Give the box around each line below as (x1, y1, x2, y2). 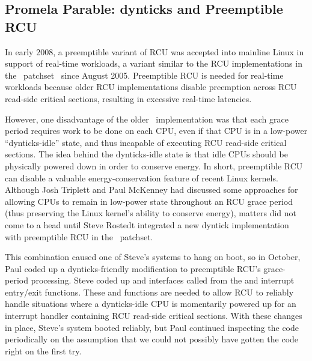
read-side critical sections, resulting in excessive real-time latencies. (5, 92, 252, 105)
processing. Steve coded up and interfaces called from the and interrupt (31, 274, 295, 287)
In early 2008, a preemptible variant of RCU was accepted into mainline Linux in (5, 45, 304, 58)
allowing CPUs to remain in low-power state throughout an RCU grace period (5, 195, 293, 207)
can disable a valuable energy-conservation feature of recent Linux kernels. (5, 171, 278, 184)
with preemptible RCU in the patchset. (5, 230, 153, 243)
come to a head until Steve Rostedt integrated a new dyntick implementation (5, 218, 289, 231)
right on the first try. (5, 344, 82, 357)
